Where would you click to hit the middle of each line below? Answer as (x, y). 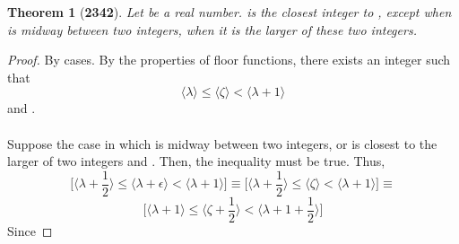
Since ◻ (30, 230)
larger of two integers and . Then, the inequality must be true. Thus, (196, 161)
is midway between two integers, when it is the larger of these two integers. (212, 29)
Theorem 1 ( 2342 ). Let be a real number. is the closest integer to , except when (229, 12)
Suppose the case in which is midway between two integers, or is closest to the (222, 143)
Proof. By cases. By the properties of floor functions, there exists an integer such (229, 60)
